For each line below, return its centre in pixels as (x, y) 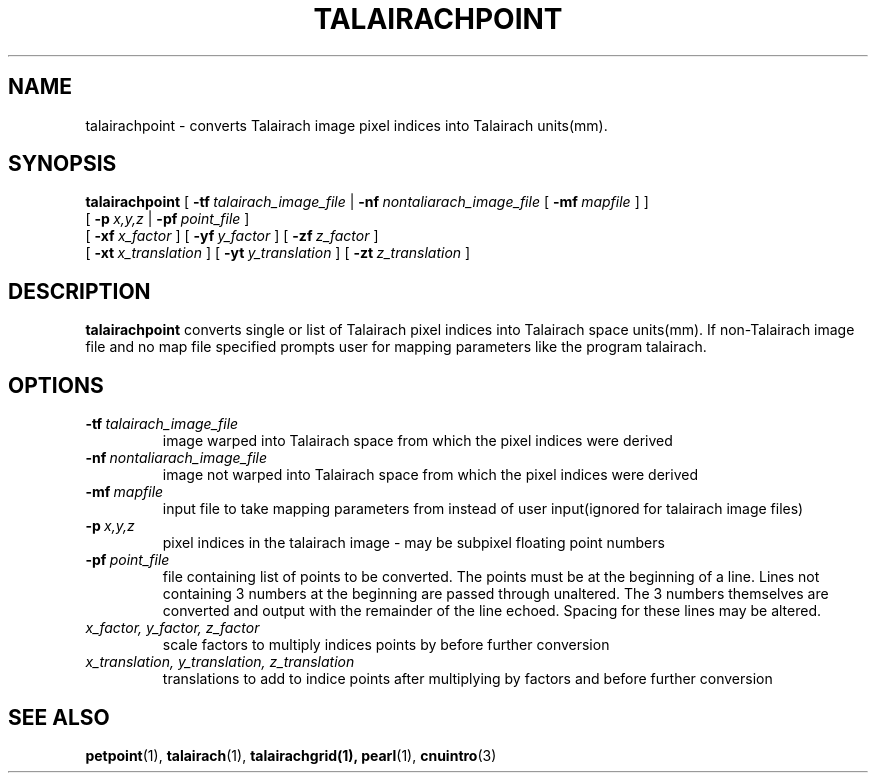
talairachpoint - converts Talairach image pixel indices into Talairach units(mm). (346, 125)
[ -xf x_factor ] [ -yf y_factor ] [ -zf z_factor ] (232, 236)
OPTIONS (56, 385)
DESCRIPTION (79, 291)
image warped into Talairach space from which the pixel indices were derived (417, 441)
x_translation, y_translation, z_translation (220, 662)
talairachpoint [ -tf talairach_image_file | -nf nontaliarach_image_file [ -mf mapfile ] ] (367, 202)
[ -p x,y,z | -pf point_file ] (167, 219)
